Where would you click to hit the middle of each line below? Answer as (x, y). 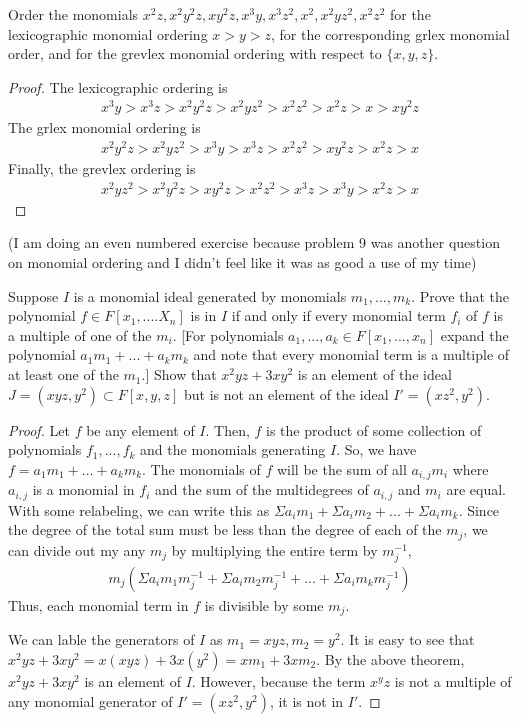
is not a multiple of (453, 681)
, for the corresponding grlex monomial (390, 33)
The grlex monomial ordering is (104, 127)
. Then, (227, 429)
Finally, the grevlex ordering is (102, 168)
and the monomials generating (233, 449)
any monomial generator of (90, 700)
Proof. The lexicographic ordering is (118, 86)
